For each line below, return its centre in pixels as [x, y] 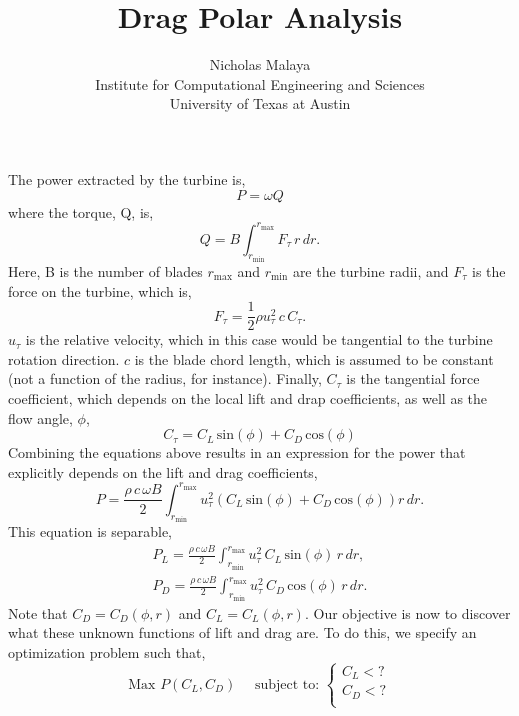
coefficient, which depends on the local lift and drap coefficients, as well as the [248, 398]
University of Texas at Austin [260, 103]
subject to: [287, 684]
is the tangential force [413, 378]
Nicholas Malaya [260, 64]
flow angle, [40, 417]
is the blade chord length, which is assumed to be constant [314, 358]
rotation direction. [64, 358]
